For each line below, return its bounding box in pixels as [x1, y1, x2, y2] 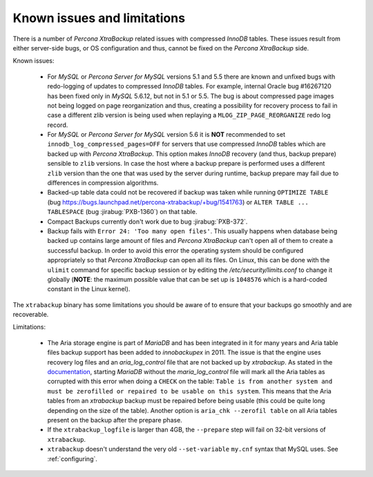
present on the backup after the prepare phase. [47, 416, 182, 424]
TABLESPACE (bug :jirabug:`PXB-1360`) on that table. [47, 208, 198, 216]
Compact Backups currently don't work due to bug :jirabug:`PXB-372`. [47, 217, 248, 226]
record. [47, 121, 68, 129]
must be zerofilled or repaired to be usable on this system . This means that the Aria [47, 387, 332, 395]
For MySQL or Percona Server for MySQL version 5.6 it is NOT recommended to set [47, 130, 286, 139]
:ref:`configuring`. [47, 454, 98, 463]
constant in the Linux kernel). [47, 285, 131, 293]
